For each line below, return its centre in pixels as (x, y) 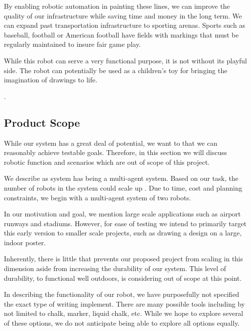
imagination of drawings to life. (51, 80)
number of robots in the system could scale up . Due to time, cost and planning (123, 187)
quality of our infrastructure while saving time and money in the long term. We (123, 15)
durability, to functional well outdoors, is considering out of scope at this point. (123, 278)
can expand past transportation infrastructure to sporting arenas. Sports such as (125, 25)
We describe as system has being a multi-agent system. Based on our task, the (121, 178)
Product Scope (42, 122)
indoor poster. (25, 242)
